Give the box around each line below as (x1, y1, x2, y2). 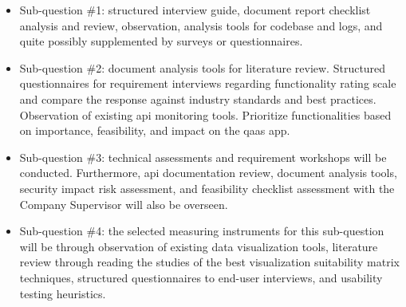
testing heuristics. (19, 285, 106, 301)
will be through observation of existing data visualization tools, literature (19, 238, 378, 254)
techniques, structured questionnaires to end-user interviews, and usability (19, 269, 383, 285)
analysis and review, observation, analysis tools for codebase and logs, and (19, 17, 383, 33)
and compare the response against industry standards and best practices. (19, 90, 376, 107)
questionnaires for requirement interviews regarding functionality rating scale (19, 75, 396, 92)
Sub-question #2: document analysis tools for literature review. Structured (19, 59, 386, 76)
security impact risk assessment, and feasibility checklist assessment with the (19, 179, 395, 196)
